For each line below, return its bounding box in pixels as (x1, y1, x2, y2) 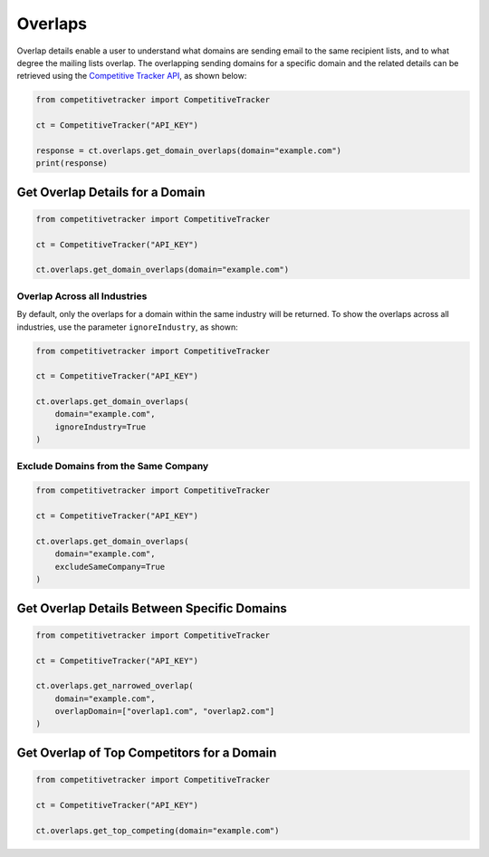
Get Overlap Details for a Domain (16, 184, 206, 199)
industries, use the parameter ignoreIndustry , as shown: (16, 322, 239, 332)
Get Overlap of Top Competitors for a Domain (16, 745, 277, 760)
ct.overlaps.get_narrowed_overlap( (35, 680, 194, 691)
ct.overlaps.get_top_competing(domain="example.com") (35, 825, 280, 835)
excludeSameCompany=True (54, 562, 166, 572)
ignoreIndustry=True (54, 421, 147, 432)
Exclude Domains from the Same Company (16, 459, 209, 472)
